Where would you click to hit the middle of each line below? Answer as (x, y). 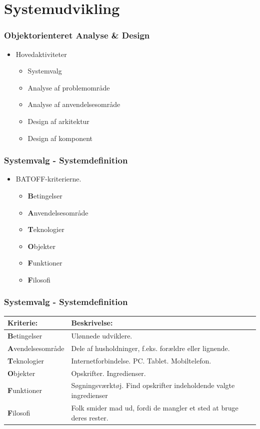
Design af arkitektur (58, 121)
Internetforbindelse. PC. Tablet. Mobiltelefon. (141, 360)
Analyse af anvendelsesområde (74, 104)
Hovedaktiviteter (41, 54)
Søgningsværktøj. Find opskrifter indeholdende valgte (153, 385)
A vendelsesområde (36, 348)
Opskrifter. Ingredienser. (108, 373)
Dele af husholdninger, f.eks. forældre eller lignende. (150, 348)
